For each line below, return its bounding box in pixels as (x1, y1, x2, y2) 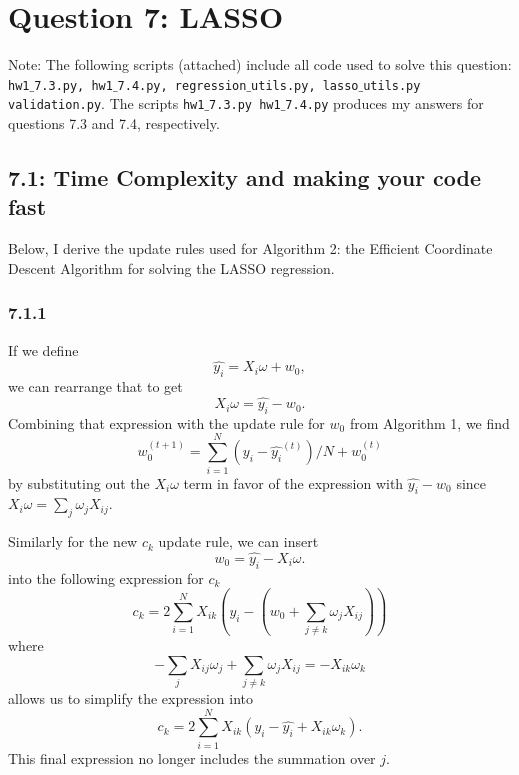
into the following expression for (8, 567, 204, 588)
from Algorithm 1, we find (349, 412, 510, 433)
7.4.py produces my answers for (285, 93, 484, 114)
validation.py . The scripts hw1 (8, 93, 205, 114)
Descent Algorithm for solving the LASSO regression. (8, 257, 335, 278)
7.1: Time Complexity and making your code (8, 162, 482, 193)
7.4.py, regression (117, 78, 247, 93)
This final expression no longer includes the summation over (8, 747, 376, 768)
